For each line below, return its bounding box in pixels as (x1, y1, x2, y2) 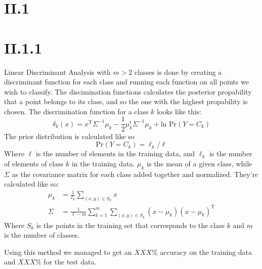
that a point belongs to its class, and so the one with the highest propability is (4, 96, 248, 107)
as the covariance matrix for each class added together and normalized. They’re (12, 168, 258, 179)
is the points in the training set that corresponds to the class (36, 219, 225, 230)
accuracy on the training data (160, 246, 252, 257)
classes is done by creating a (135, 66, 222, 77)
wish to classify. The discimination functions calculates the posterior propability (4, 86, 252, 97)
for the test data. (43, 256, 97, 267)
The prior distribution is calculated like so (4, 130, 135, 141)
